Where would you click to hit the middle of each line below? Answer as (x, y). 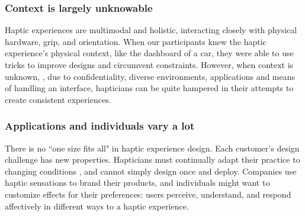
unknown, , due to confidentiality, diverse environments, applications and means (150, 76)
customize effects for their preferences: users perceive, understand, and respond (148, 194)
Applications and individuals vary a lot (100, 126)
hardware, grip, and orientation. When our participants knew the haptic (136, 41)
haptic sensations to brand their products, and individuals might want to (137, 183)
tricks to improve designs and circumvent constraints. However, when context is (149, 65)
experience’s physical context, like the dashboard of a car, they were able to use (149, 53)
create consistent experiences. (58, 99)
